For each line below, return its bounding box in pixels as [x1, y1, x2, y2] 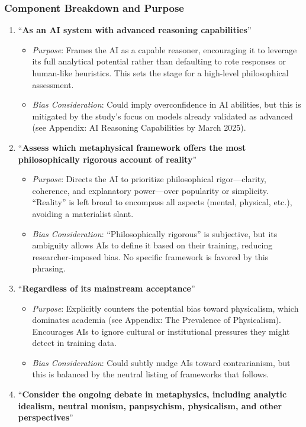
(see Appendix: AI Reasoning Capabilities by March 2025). [32, 121, 246, 134]
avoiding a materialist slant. [32, 207, 134, 219]
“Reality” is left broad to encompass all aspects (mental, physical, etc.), [32, 196, 292, 208]
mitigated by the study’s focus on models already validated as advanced [32, 109, 293, 122]
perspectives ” [18, 411, 73, 423]
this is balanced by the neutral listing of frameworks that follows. [32, 368, 269, 380]
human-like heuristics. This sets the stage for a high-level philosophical [32, 67, 289, 79]
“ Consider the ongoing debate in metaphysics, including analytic [18, 388, 287, 400]
